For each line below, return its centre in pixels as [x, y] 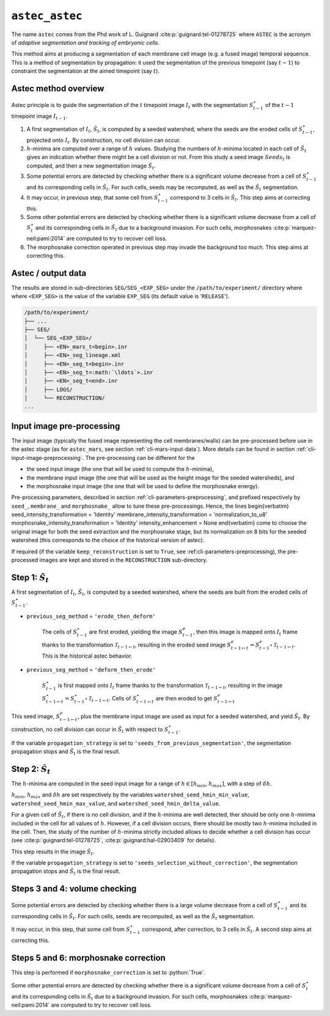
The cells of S [60, 632]
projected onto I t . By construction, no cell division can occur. [104, 141]
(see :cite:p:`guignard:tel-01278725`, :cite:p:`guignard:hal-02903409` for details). [114, 840]
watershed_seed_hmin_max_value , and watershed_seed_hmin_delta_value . [116, 803]
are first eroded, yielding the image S [136, 632]
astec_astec [47, 16]
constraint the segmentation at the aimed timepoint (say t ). [86, 71]
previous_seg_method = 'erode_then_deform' [91, 616]
